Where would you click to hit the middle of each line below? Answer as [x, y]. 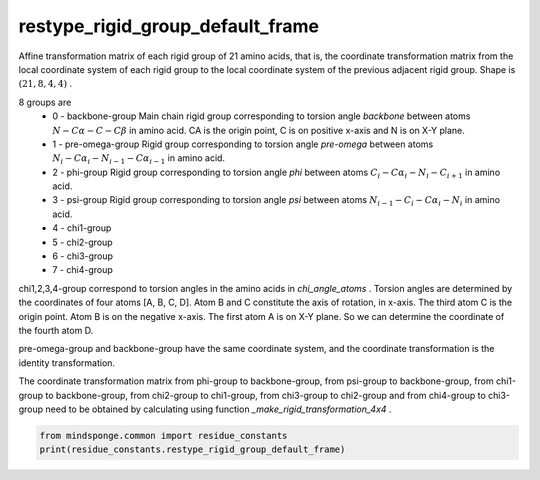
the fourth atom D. [56, 330]
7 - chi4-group [83, 270]
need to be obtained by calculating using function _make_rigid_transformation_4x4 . [218, 409]
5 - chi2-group [83, 242]
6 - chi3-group [83, 256]
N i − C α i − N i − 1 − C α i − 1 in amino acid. [138, 159]
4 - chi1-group [82, 228]
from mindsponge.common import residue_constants [163, 435]
